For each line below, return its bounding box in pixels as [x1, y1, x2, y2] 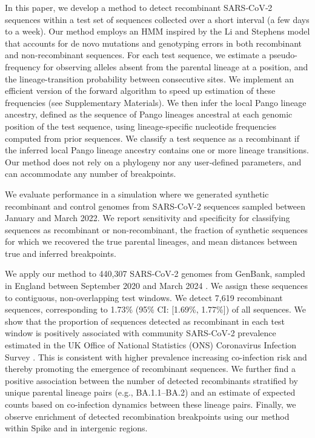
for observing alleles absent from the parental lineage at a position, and [43, 60, 308, 73]
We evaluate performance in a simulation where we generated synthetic [5, 187, 269, 200]
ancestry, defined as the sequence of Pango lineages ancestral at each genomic [5, 108, 293, 121]
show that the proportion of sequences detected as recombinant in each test [5, 314, 285, 327]
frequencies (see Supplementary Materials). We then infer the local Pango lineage [5, 96, 307, 108]
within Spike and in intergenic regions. [5, 422, 148, 434]
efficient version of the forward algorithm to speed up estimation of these [5, 84, 276, 97]
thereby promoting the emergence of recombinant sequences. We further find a [5, 362, 296, 375]
